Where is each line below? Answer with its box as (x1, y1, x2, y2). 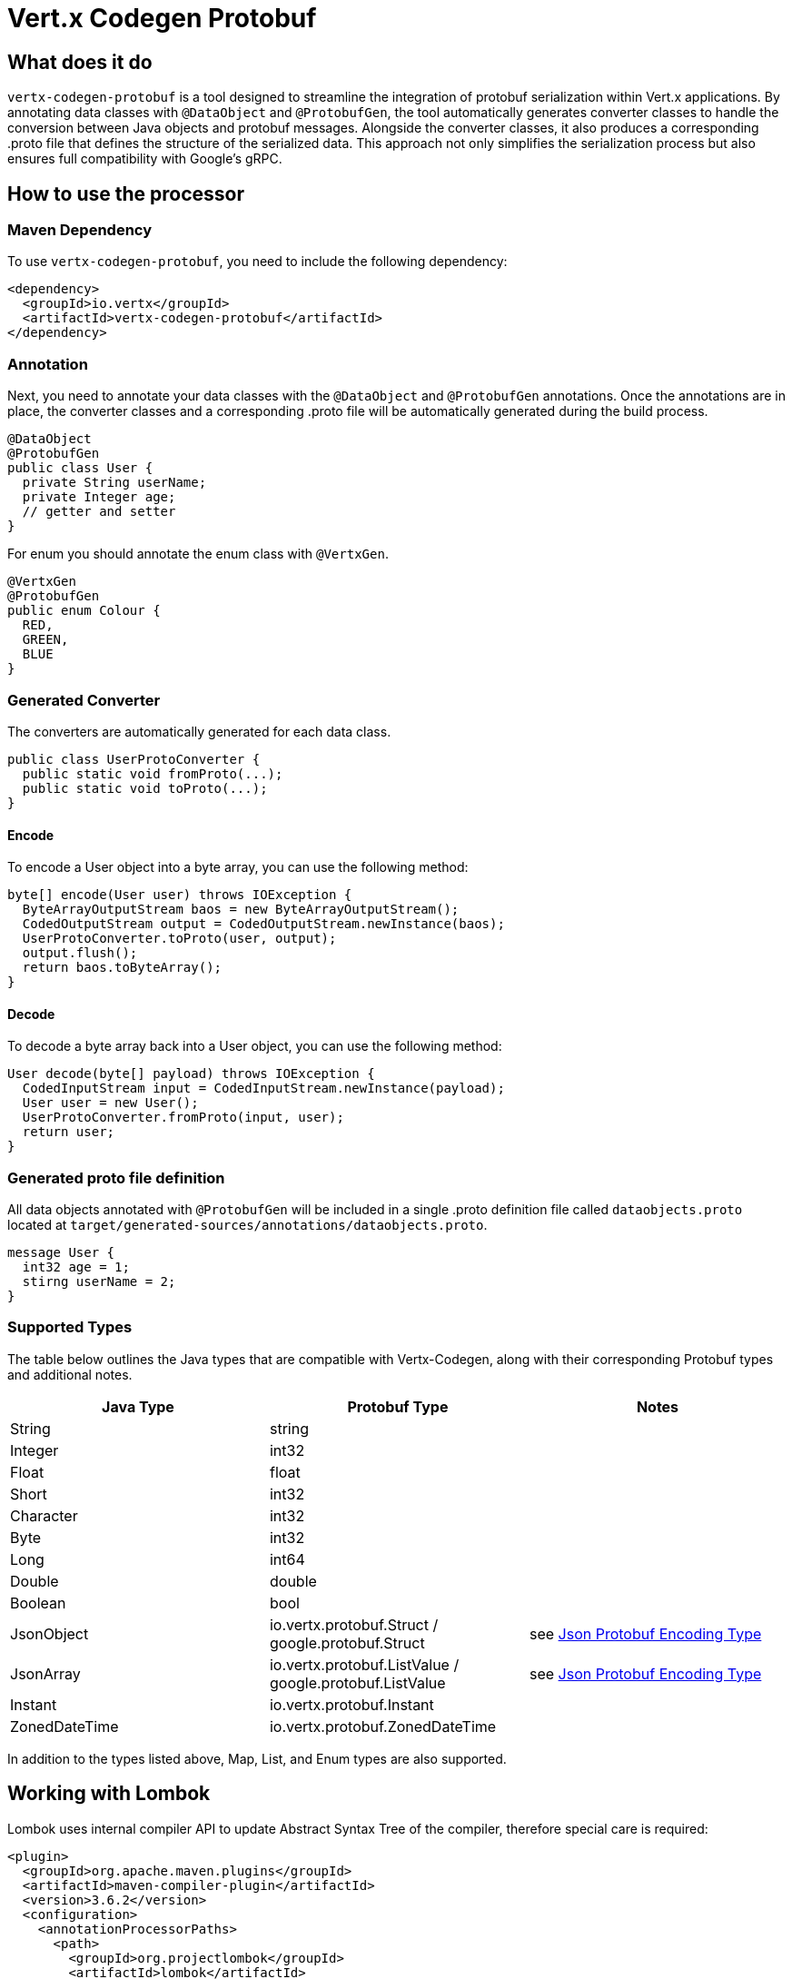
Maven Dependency (7, 221, 153, 240)
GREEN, (22, 632, 69, 648)
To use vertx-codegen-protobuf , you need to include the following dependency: (7, 253, 508, 270)
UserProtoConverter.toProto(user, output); (22, 931, 337, 946)
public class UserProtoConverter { (7, 751, 261, 767)
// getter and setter (22, 504, 176, 519)
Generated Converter (7, 690, 161, 709)
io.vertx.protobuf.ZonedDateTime (269, 1717, 497, 1736)
